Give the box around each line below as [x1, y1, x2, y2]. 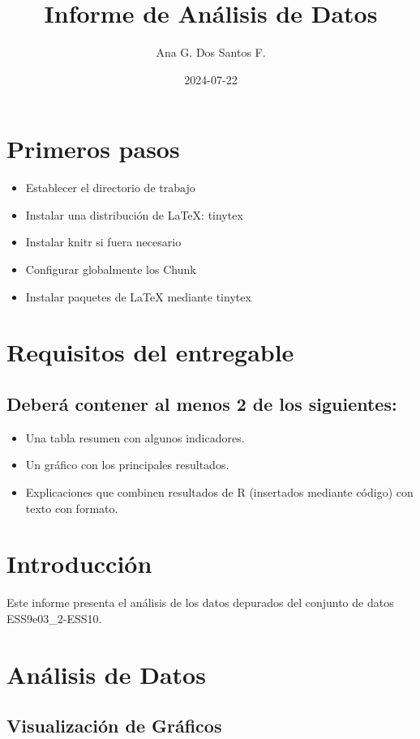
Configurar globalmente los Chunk [25, 261, 196, 278]
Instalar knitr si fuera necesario [25, 233, 182, 250]
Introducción [6, 547, 152, 580]
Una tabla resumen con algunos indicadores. [25, 429, 245, 446]
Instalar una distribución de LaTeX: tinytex [25, 206, 243, 223]
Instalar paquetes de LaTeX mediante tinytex [25, 288, 251, 305]
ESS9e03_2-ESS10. [6, 609, 102, 626]
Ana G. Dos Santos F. [156, 44, 266, 61]
